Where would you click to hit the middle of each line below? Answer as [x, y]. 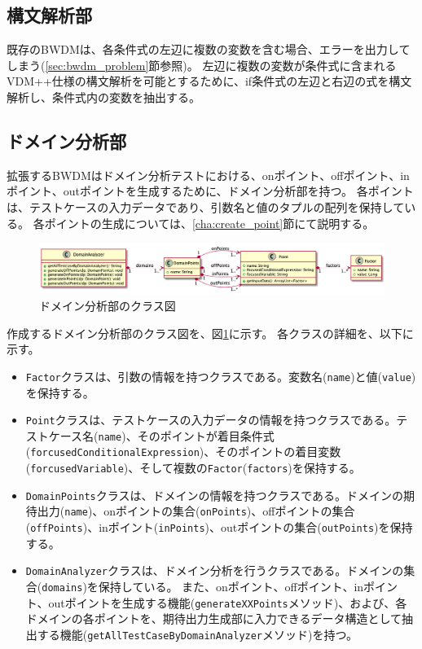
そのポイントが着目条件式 [206, 435]
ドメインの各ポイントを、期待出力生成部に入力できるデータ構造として [214, 618]
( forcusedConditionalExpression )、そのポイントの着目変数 [183, 452]
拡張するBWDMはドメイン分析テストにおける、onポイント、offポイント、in [208, 175]
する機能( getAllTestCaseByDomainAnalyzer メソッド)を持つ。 [197, 634]
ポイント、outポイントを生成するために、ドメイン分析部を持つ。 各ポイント [210, 191]
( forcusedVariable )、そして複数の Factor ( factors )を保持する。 [193, 468]
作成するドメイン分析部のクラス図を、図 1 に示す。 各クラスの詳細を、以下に [210, 333]
